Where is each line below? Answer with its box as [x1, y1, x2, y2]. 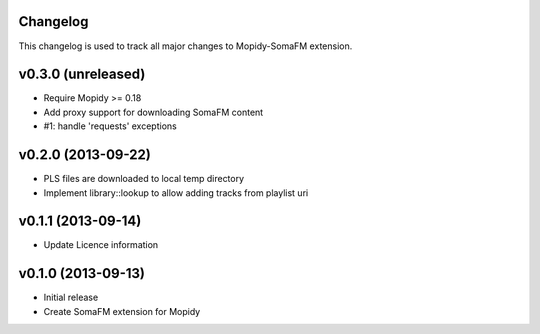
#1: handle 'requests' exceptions [43, 120, 177, 132]
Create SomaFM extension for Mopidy [43, 305, 201, 317]
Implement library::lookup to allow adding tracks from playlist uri [43, 186, 309, 199]
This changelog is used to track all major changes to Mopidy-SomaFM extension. [18, 40, 353, 52]
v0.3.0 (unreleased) [18, 66, 146, 83]
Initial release [43, 291, 99, 304]
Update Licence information [43, 239, 159, 251]
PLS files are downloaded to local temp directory [43, 173, 245, 185]
